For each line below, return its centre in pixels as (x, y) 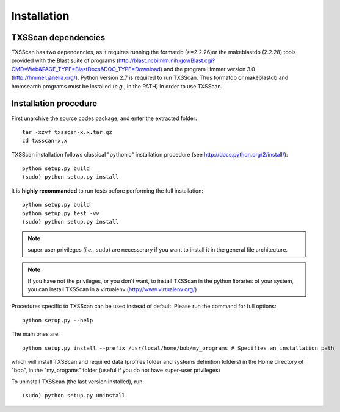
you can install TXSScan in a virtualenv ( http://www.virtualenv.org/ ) (112, 289)
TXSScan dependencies (58, 37)
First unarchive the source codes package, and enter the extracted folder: (104, 118)
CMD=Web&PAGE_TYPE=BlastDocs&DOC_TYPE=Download (86, 69)
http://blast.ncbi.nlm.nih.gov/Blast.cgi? (167, 60)
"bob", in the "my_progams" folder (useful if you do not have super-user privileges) (116, 370)
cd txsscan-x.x (45, 141)
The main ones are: (36, 334)
